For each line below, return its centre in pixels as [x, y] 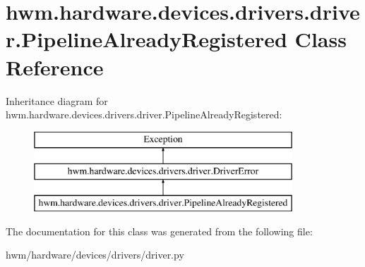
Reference [55, 67]
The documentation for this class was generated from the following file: [159, 231]
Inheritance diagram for [57, 100]
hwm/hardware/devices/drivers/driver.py [95, 255]
